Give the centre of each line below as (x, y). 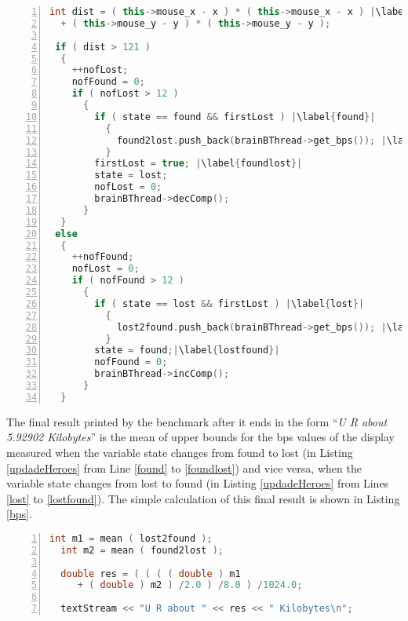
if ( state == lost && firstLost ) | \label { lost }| (229, 303)
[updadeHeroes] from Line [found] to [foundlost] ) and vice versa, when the (184, 468)
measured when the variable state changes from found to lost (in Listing (180, 452)
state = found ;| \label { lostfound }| (187, 351)
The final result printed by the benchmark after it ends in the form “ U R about (197, 421)
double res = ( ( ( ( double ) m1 (151, 574)
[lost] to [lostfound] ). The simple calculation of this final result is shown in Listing (203, 498)
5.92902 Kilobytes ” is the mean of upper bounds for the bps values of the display (200, 437)
